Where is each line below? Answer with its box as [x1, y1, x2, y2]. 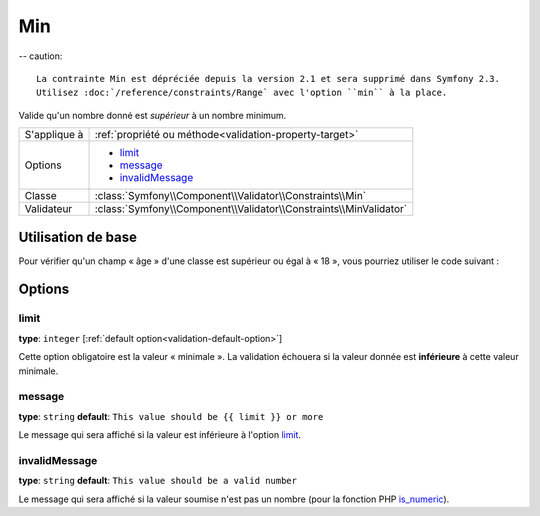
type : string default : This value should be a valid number [18, 475, 297, 487]
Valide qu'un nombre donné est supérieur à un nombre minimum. [18, 109, 287, 121]
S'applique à [24, 128, 84, 142]
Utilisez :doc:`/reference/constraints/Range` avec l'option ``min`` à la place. [36, 87, 448, 99]
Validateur [24, 202, 73, 216]
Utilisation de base [18, 228, 138, 245]
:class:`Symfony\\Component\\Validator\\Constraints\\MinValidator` [94, 202, 408, 216]
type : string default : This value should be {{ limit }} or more [18, 410, 324, 422]
